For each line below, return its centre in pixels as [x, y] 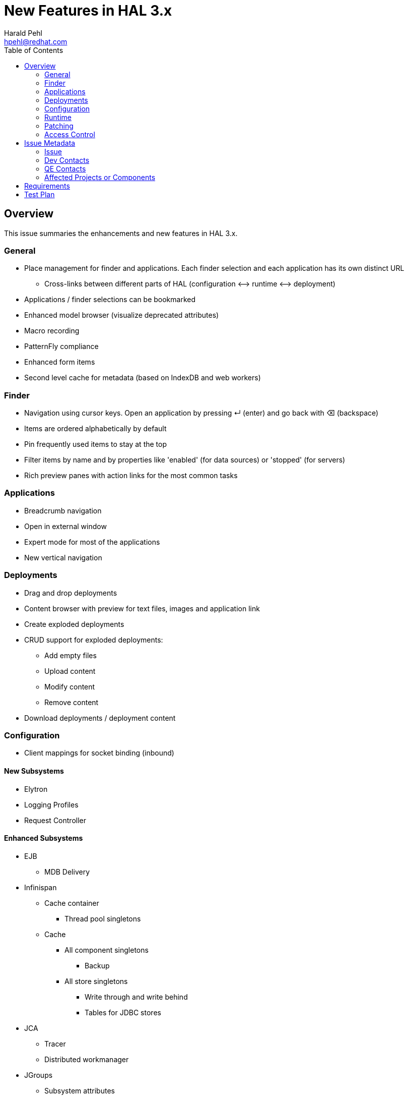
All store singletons [96, 981]
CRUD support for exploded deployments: [94, 640]
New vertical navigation [63, 557]
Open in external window [65, 526]
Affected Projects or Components [100, 177]
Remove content [72, 702]
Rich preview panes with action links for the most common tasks [131, 476]
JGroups [39, 1075]
